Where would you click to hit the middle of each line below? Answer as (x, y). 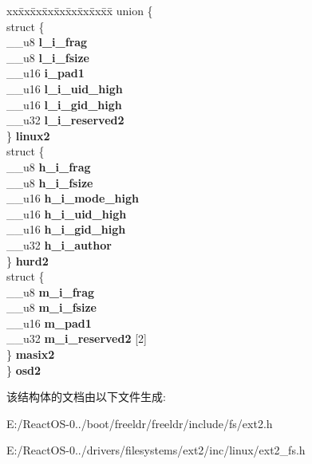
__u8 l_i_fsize (48, 57)
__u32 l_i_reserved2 (65, 120)
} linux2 (28, 135)
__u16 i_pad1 (45, 73)
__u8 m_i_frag (51, 291)
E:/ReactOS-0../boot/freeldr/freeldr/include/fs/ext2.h (140, 423)
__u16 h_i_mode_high (73, 198)
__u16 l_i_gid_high (64, 104)
